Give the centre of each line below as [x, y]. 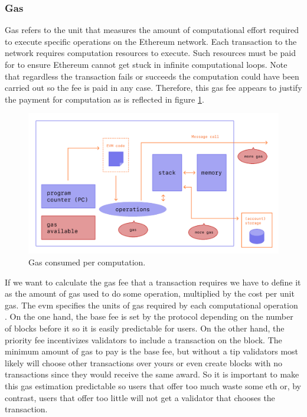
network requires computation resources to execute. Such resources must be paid [151, 53]
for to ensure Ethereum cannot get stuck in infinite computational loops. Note [146, 64]
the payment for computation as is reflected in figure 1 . [104, 99]
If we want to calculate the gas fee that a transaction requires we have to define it [153, 282]
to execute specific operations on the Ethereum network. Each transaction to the [151, 41]
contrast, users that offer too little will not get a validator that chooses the [140, 397]
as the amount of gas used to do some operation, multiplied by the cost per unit [150, 293]
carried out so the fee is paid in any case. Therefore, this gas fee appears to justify [153, 88]
